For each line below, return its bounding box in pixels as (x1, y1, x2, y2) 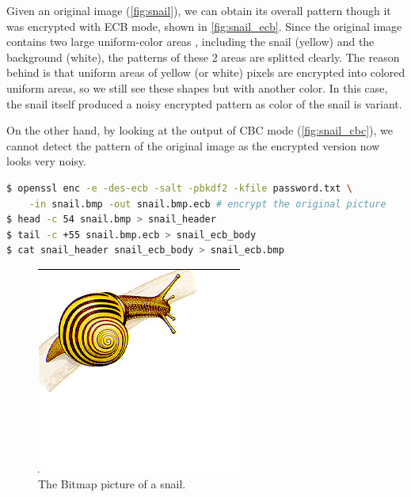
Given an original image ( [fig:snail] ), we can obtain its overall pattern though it (6, 2, 391, 18)
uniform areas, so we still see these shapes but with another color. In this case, (6, 79, 388, 96)
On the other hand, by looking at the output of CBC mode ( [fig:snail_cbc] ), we (6, 122, 394, 138)
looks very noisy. (6, 153, 86, 169)
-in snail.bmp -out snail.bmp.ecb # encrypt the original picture (29, 198, 386, 210)
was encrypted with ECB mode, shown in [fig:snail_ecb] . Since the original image (6, 17, 402, 34)
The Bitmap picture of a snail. (38, 475, 186, 491)
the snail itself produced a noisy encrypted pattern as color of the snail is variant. (6, 95, 402, 112)
